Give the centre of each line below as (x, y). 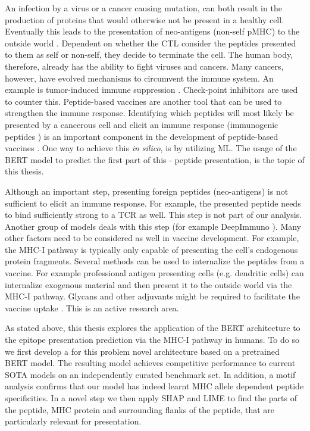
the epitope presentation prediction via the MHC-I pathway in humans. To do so (152, 340)
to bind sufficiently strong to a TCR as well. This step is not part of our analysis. (154, 215)
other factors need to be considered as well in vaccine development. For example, (152, 238)
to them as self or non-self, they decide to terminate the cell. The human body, (149, 54)
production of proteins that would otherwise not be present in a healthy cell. (145, 19)
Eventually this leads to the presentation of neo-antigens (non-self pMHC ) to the (152, 31)
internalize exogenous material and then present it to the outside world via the (148, 284)
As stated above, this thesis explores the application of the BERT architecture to (153, 328)
